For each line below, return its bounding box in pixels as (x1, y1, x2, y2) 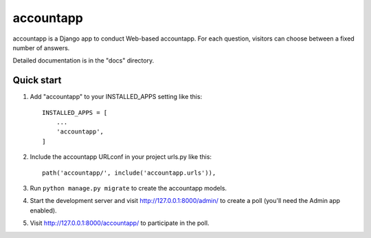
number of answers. (12, 43, 70, 52)
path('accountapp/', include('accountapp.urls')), (42, 169, 216, 177)
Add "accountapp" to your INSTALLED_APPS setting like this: (30, 93, 203, 101)
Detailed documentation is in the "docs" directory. (12, 56, 155, 65)
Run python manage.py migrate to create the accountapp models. (30, 184, 227, 192)
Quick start (12, 74, 62, 86)
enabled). (30, 206, 58, 215)
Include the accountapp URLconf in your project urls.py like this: (30, 153, 212, 161)
